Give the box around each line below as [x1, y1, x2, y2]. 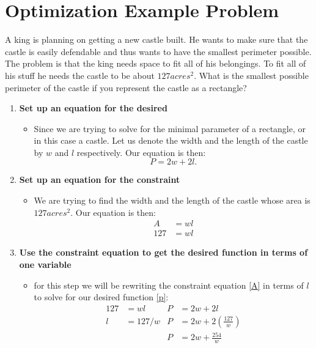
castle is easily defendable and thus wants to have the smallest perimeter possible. [5, 45, 312, 57]
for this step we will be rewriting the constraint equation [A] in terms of [34, 278, 304, 291]
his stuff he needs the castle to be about [5, 68, 155, 81]
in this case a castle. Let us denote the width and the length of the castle [34, 134, 308, 147]
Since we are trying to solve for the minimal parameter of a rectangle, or [34, 122, 306, 135]
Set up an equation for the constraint [19, 173, 180, 186]
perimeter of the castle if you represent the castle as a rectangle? [5, 81, 247, 94]
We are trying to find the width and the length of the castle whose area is [34, 194, 310, 207]
